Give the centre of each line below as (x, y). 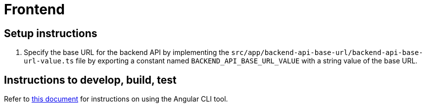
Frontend (34, 9)
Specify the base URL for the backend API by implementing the (127, 53)
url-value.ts (49, 61)
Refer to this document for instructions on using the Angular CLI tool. (116, 99)
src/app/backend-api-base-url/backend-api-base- (327, 53)
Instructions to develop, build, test (90, 80)
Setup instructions (51, 33)
